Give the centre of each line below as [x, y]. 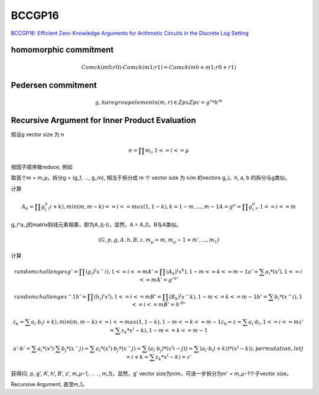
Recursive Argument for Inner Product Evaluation [103, 120]
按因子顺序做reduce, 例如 [42, 167]
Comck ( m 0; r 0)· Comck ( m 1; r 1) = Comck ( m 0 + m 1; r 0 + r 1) [159, 67]
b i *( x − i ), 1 [288, 297]
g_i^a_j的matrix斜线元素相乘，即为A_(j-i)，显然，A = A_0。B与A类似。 [96, 225]
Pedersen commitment [54, 85]
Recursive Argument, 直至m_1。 [49, 384]
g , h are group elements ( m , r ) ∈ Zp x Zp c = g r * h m [159, 102]
